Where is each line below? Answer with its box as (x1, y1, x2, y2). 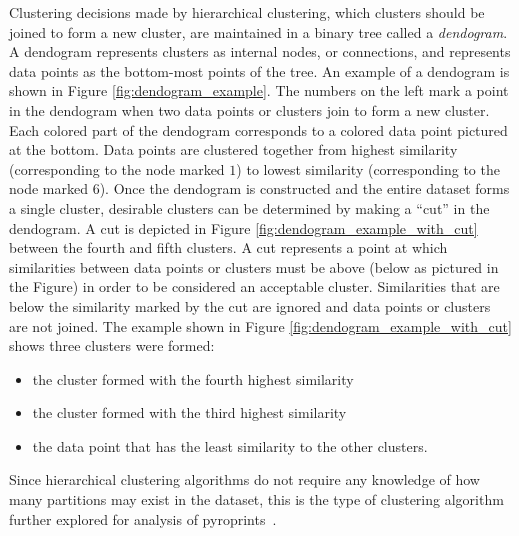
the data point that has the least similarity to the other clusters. (32, 435, 428, 456)
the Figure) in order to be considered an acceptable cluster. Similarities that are (9, 276, 500, 297)
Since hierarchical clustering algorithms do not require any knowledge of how (9, 469, 480, 490)
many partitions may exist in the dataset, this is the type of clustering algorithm (9, 489, 504, 510)
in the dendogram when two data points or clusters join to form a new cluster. (9, 99, 490, 120)
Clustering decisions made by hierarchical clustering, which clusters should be (9, 2, 485, 22)
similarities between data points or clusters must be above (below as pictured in (9, 256, 499, 277)
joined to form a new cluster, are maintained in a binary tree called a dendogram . (9, 21, 508, 42)
